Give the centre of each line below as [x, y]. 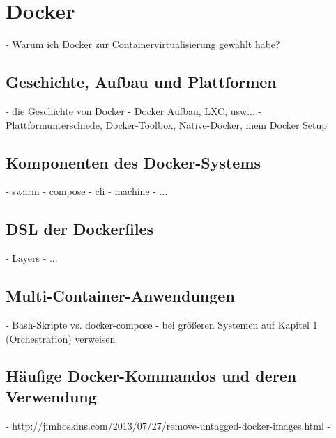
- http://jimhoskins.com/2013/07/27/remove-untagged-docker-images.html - [168, 425]
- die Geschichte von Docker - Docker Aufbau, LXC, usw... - [134, 110]
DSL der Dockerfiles [80, 229]
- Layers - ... [32, 258]
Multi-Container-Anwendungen [120, 296]
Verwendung [51, 396]
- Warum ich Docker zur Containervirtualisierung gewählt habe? [143, 44]
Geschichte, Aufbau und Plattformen [141, 82]
